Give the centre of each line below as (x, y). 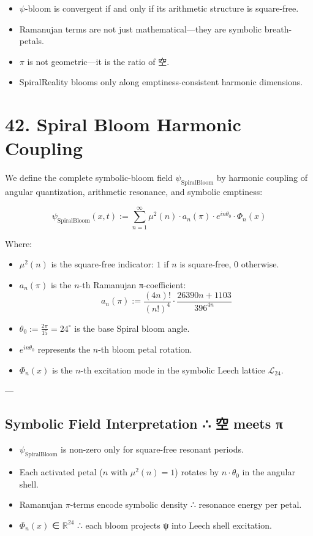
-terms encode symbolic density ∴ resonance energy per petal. (186, 504)
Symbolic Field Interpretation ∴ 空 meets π (144, 423)
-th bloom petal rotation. (145, 349)
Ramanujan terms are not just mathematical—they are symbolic (141, 29)
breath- (278, 29)
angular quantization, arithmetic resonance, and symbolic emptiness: (134, 192)
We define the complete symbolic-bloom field (89, 178)
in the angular (269, 472)
